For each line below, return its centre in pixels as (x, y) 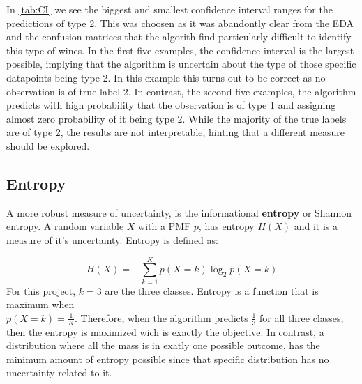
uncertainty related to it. (59, 373)
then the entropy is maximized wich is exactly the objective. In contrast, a (165, 331)
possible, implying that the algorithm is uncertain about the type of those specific (181, 64)
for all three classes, (302, 317)
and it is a (316, 226)
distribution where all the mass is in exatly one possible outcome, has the (163, 345)
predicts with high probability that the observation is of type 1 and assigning (171, 105)
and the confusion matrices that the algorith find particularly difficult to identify (179, 37)
